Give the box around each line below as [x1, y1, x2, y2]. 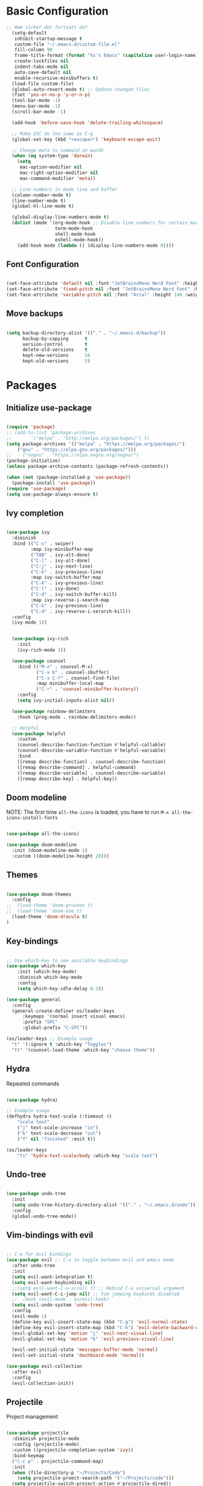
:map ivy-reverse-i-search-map [30, 597, 110, 603]
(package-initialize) [6, 458, 61, 464]
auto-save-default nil [14, 69, 71, 75]
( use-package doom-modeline [6, 842, 77, 848]
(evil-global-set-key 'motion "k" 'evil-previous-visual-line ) [11, 1336, 174, 1342]
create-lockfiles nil [14, 58, 69, 64]
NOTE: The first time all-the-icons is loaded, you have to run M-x [6, 808, 169, 816]
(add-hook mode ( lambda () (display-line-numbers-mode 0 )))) [17, 242, 174, 248]
